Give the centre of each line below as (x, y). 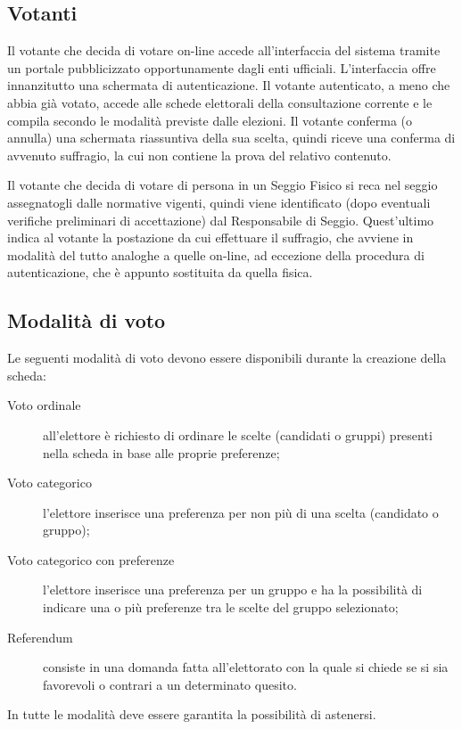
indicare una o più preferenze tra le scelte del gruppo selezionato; (221, 607)
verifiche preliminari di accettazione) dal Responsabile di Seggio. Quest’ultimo (221, 220)
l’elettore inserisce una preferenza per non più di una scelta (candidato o (241, 512)
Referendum (40, 637)
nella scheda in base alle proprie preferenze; (161, 452)
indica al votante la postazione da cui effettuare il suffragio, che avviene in (210, 238)
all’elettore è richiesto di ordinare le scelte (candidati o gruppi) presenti (238, 434)
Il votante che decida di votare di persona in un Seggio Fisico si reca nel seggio (223, 185)
